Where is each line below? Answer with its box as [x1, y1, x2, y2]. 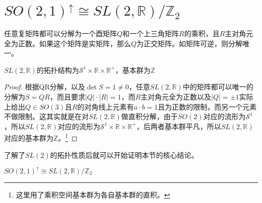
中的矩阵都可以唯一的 [182, 81, 253, 92]
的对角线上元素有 [77, 101, 134, 112]
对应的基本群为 [4, 132, 53, 143]
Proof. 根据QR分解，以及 [4, 81, 85, 92]
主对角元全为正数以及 [141, 91, 212, 101]
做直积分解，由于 [121, 111, 178, 122]
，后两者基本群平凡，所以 [136, 121, 221, 131]
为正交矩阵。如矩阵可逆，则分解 [137, 38, 243, 48]
